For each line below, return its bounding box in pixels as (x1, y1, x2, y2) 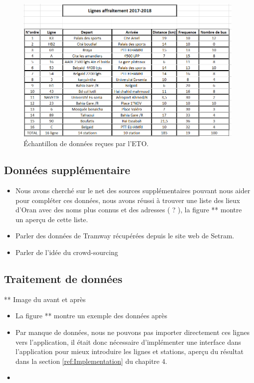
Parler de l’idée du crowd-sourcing (15, 247, 118, 257)
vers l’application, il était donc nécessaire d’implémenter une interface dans (15, 336, 241, 347)
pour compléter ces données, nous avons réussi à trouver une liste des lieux (15, 195, 240, 205)
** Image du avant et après (4, 294, 86, 304)
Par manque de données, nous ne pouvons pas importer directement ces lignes (15, 327, 250, 337)
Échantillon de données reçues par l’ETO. (24, 138, 149, 149)
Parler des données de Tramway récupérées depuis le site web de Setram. (15, 230, 234, 241)
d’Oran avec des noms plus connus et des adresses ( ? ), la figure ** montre (15, 204, 242, 215)
